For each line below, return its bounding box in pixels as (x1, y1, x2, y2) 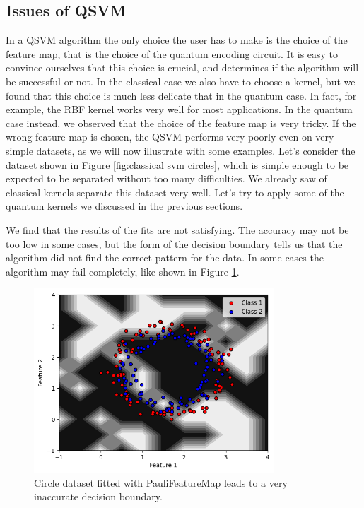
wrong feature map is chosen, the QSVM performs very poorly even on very (6, 129, 334, 144)
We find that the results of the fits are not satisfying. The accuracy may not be (6, 222, 349, 237)
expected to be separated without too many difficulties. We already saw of (6, 171, 327, 186)
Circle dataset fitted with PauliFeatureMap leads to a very (34, 475, 288, 490)
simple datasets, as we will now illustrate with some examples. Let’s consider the (6, 143, 356, 158)
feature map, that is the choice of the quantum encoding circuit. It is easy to (6, 46, 339, 61)
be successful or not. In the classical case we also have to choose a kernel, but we (6, 73, 356, 88)
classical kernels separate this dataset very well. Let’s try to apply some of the (6, 184, 344, 199)
